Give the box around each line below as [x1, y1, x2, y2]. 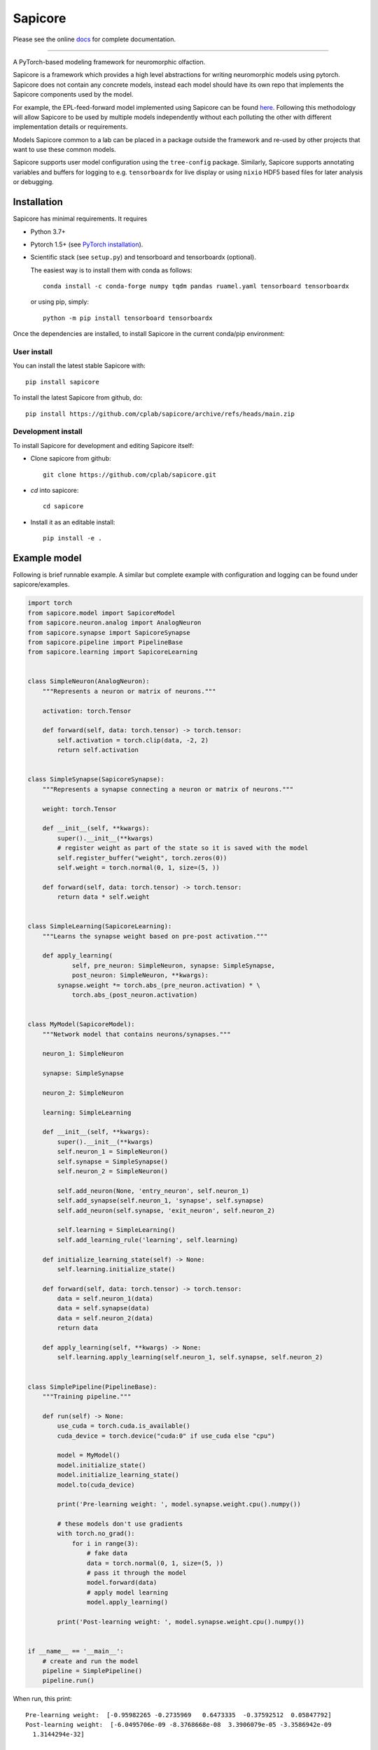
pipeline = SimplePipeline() [42, 1667, 143, 1674]
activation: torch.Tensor [42, 707, 132, 715]
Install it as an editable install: [30, 518, 115, 526]
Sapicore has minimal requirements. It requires [13, 214, 148, 223]
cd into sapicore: [30, 486, 79, 494]
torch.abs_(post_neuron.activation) [71, 990, 198, 999]
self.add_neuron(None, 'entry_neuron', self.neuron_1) [57, 1186, 250, 1195]
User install [13, 347, 52, 357]
